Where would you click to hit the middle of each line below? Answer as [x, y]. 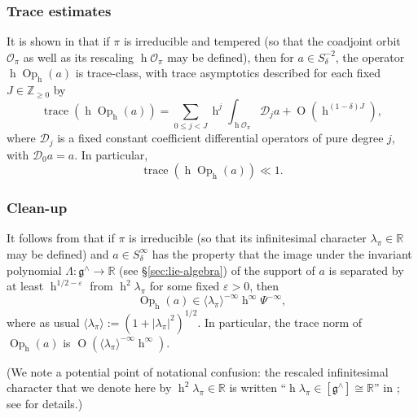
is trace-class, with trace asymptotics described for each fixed [228, 73]
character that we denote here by [89, 388]
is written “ [258, 388]
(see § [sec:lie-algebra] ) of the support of [217, 270]
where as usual [43, 322]
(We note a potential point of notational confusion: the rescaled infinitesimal [198, 371]
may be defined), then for [231, 57]
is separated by [366, 270]
